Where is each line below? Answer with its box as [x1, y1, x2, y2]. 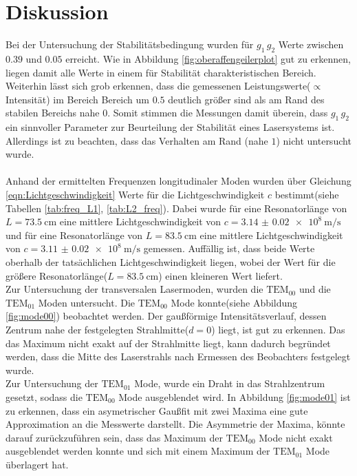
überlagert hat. [6, 457, 69, 471]
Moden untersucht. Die [38, 295, 136, 309]
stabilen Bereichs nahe [6, 105, 100, 120]
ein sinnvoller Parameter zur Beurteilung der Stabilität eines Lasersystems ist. [6, 120, 335, 134]
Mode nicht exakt [259, 430, 333, 444]
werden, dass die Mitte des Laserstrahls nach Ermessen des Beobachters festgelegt [6, 349, 351, 364]
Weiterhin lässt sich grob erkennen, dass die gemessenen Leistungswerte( [6, 79, 311, 93]
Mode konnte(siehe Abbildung [171, 295, 298, 309]
